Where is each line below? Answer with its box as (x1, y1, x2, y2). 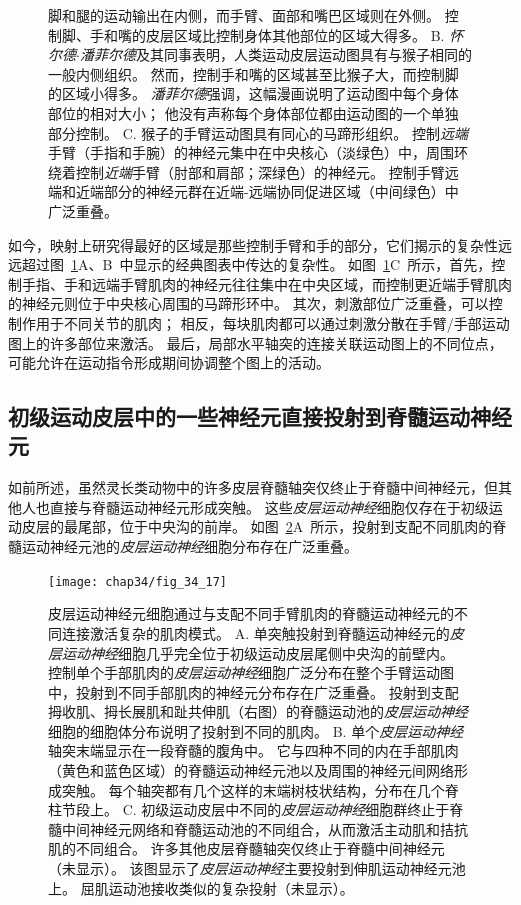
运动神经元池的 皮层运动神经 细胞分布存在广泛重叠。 (21, 536, 358, 557)
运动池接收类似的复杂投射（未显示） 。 (108, 877, 354, 898)
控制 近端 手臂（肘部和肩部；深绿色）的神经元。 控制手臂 (75, 161, 445, 182)
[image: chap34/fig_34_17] (48, 574, 227, 589)
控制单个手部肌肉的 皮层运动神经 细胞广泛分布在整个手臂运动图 (48, 662, 454, 683)
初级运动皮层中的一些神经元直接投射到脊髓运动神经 (8, 401, 512, 432)
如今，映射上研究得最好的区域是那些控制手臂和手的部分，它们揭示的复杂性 (8, 234, 498, 255)
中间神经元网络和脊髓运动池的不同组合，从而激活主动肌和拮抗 (61, 818, 468, 839)
